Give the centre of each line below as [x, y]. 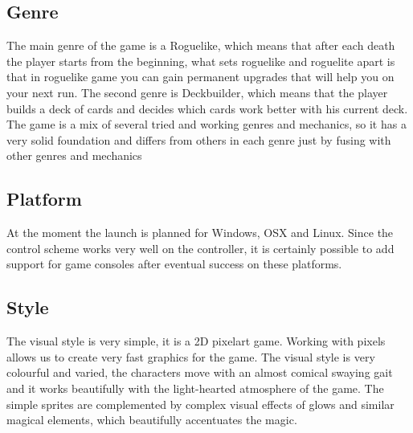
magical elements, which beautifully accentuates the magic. [152, 420]
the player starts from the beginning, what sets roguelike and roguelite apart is [201, 61]
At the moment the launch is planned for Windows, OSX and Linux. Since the [200, 233]
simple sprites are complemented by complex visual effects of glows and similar [200, 404]
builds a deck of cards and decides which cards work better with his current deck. [207, 108]
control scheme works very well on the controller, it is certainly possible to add [200, 248]
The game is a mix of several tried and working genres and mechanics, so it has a [206, 124]
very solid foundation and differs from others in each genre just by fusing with [199, 139]
